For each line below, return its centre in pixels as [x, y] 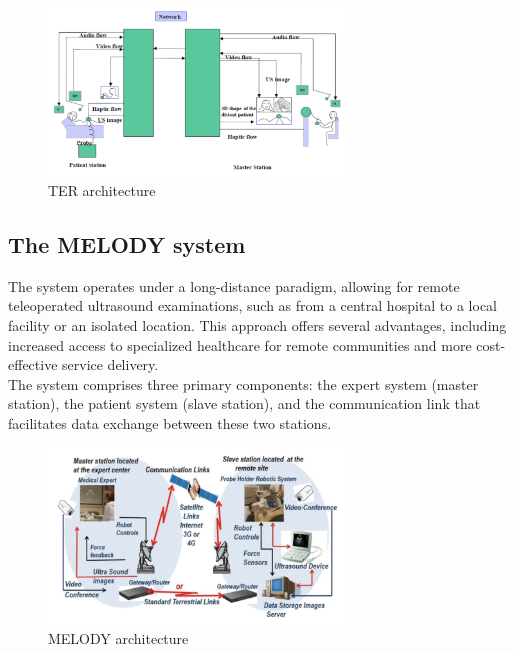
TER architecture [102, 189]
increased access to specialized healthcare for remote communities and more [240, 344]
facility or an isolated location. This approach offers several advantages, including [257, 324]
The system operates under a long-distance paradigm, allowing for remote [234, 285]
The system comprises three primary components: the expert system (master [243, 383]
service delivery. [110, 364]
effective [33, 364]
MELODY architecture [118, 637]
